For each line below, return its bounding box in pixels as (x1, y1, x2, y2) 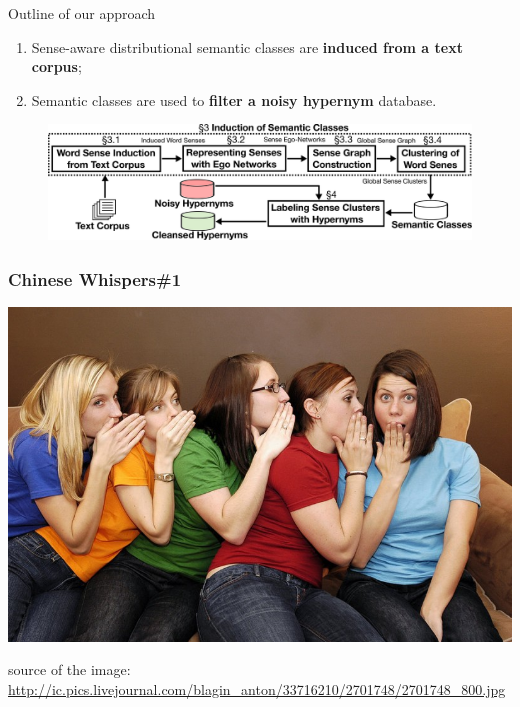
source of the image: (8, 659, 131, 680)
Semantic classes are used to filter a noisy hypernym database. (31, 89, 437, 110)
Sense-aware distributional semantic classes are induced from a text (31, 36, 463, 57)
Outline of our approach (8, 3, 156, 23)
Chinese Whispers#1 (8, 266, 182, 291)
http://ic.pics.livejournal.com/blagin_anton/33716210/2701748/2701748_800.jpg (8, 678, 506, 699)
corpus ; (31, 56, 82, 77)
